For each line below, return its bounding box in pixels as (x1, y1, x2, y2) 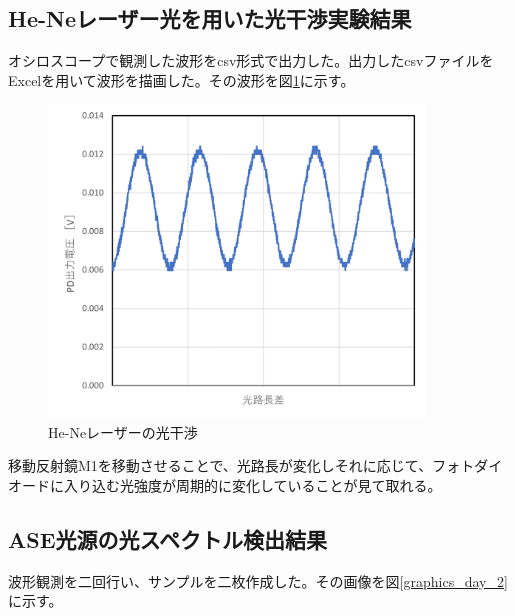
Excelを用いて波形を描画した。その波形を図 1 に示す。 (8, 69, 355, 90)
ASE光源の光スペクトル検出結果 (8, 523, 328, 554)
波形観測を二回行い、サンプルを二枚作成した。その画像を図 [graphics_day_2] (8, 570, 508, 591)
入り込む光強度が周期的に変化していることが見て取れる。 (63, 474, 442, 495)
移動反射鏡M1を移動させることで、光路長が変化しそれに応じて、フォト (8, 455, 475, 476)
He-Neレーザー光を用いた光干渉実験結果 (8, 3, 412, 34)
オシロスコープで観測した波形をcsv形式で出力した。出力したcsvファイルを (8, 50, 494, 71)
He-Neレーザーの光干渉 (48, 421, 198, 442)
